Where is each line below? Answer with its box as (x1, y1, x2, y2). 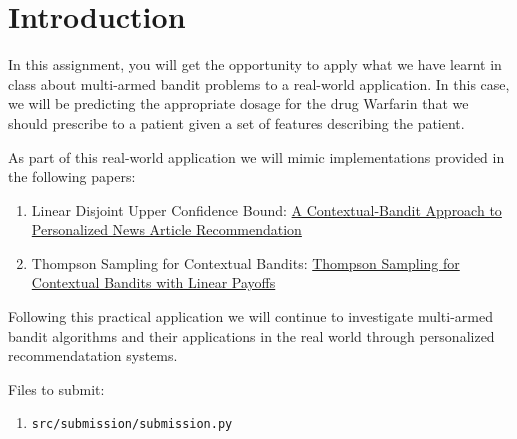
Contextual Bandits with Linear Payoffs (31, 272, 276, 293)
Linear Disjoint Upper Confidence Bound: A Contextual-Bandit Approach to (31, 199, 502, 220)
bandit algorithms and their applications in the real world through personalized (8, 325, 495, 346)
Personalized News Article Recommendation (31, 219, 302, 240)
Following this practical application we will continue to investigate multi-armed (8, 306, 493, 327)
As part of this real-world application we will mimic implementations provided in (8, 146, 505, 167)
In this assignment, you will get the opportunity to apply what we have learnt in (8, 54, 502, 75)
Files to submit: (8, 378, 105, 399)
